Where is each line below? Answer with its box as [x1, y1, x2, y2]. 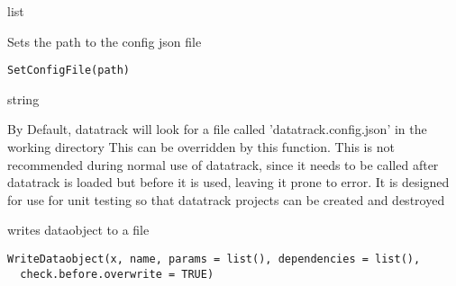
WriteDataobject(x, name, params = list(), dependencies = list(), [7, 253, 421, 265]
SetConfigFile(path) [7, 64, 131, 77]
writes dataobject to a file [7, 220, 150, 239]
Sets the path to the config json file [7, 31, 202, 50]
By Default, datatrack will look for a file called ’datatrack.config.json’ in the [7, 120, 427, 139]
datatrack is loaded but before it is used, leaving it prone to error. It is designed [7, 173, 450, 192]
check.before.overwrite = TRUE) [20, 267, 214, 281]
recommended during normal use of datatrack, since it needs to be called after [7, 155, 439, 174]
